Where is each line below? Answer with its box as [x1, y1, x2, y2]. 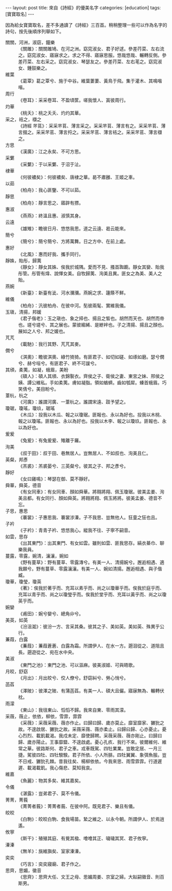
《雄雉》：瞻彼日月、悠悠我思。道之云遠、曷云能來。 [18, 225, 128, 232]
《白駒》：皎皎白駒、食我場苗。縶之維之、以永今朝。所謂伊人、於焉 [18, 816, 160, 822]
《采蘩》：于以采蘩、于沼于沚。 [18, 161, 84, 167]
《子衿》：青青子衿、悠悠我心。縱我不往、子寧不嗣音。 [18, 527, 133, 533]
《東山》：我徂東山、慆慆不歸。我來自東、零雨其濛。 [18, 707, 128, 713]
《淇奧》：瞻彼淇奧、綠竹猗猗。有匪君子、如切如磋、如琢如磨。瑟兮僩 [18, 354, 164, 360]
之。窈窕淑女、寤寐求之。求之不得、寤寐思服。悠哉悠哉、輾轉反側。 [18, 52, 162, 58]
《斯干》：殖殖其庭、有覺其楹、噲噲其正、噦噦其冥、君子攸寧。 [18, 836, 151, 841]
